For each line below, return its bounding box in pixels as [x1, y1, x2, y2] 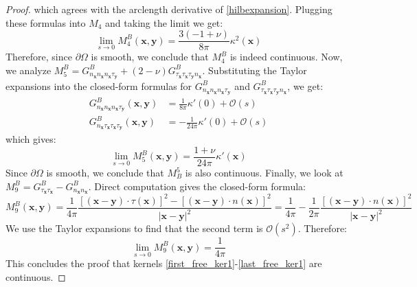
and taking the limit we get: [105, 15, 223, 30]
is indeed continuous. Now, [229, 49, 343, 64]
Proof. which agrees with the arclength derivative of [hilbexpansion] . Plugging [5, 2, 333, 16]
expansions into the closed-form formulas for [5, 78, 192, 93]
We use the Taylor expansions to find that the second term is [5, 221, 263, 236]
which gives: [5, 132, 56, 146]
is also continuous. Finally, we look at [185, 165, 343, 179]
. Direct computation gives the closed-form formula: [88, 179, 306, 193]
